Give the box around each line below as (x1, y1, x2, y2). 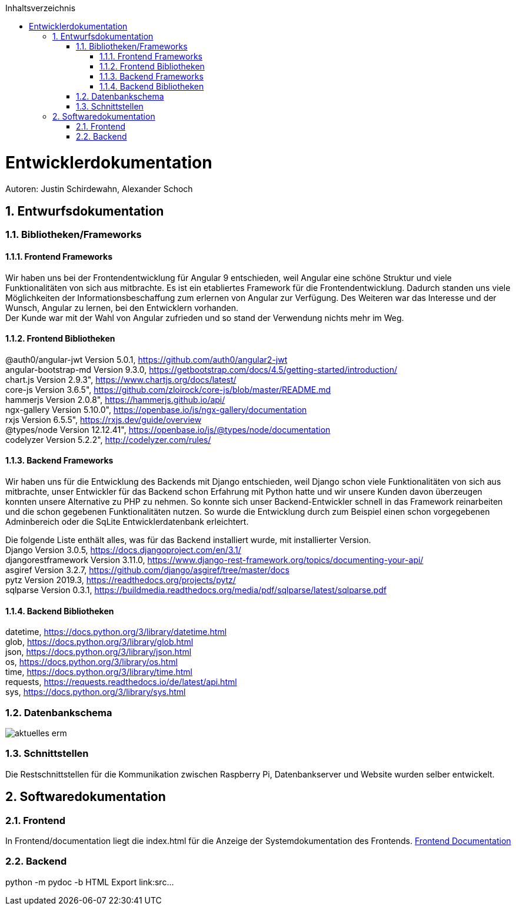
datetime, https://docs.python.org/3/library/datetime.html (5, 627, 227, 637)
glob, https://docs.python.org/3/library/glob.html (5, 637, 194, 647)
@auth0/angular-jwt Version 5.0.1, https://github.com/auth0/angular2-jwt (5, 354, 288, 365)
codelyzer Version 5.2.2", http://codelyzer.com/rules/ (5, 434, 211, 445)
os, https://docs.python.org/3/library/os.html (5, 657, 178, 667)
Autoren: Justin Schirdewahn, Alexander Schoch (5, 183, 193, 194)
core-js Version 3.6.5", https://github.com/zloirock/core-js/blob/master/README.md (5, 384, 331, 395)
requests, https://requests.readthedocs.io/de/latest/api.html (5, 677, 237, 687)
